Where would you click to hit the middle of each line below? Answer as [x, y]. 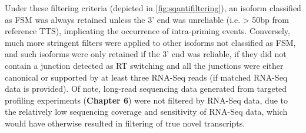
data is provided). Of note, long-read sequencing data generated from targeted [146, 89]
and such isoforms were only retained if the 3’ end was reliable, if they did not [146, 54]
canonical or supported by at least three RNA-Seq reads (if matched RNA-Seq [146, 77]
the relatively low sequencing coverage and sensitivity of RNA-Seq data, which [146, 112]
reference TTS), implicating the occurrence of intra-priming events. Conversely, [147, 31]
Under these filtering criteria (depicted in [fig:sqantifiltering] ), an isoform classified [153, 8]
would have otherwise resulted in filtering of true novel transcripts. [125, 123]
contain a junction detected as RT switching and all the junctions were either [144, 65]
